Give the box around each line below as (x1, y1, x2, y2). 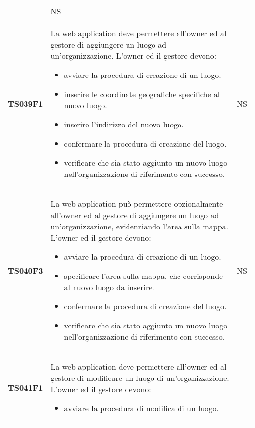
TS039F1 (8, 98, 43, 109)
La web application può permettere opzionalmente (51, 198, 223, 209)
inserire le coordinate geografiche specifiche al (64, 88, 220, 100)
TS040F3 (8, 264, 43, 276)
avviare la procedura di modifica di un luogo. (64, 403, 219, 414)
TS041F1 (8, 381, 43, 393)
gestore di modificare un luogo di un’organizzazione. (51, 372, 229, 383)
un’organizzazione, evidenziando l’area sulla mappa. (51, 221, 228, 232)
